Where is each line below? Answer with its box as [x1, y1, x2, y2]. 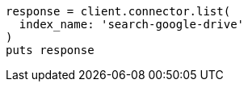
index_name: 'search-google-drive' [19, 18, 245, 31]
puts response [6, 44, 95, 57]
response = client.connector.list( [6, 5, 231, 18]
